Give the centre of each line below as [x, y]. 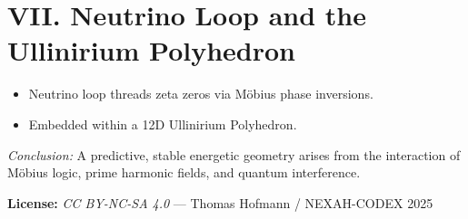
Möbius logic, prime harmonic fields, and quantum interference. [184, 172]
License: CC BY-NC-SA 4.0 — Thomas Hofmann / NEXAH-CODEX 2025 [220, 202]
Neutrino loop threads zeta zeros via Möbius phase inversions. [201, 94]
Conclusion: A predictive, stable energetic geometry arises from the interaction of [234, 154]
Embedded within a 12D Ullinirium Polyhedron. [163, 124]
